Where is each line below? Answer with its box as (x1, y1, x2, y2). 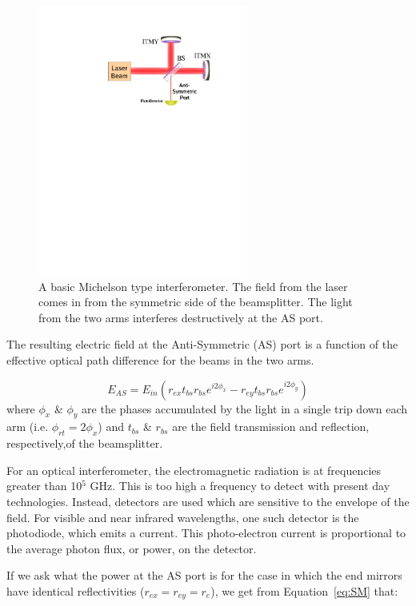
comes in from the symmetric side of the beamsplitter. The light (38, 293, 353, 310)
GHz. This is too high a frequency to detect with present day (90, 477, 390, 494)
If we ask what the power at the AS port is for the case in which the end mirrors (6, 567, 402, 584)
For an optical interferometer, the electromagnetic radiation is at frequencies (6, 461, 382, 478)
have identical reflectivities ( (6, 582, 145, 599)
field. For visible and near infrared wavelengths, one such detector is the (6, 508, 359, 525)
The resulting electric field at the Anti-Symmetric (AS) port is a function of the (6, 336, 398, 353)
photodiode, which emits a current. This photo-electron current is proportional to (6, 524, 406, 541)
